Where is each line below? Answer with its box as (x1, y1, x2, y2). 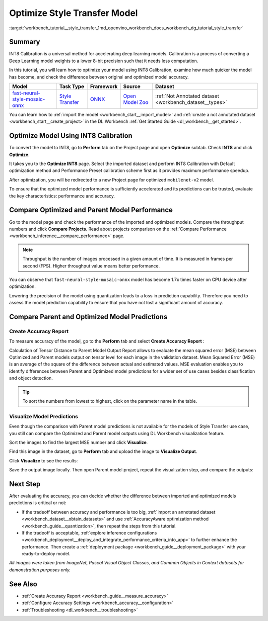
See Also (9, 580, 37, 588)
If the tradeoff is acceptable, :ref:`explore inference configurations (21, 530, 157, 535)
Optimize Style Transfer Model (9, 7, 138, 18)
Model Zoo (123, 99, 149, 106)
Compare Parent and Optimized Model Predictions (9, 312, 168, 321)
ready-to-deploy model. (21, 551, 70, 557)
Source (123, 83, 141, 90)
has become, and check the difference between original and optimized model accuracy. (9, 74, 189, 80)
